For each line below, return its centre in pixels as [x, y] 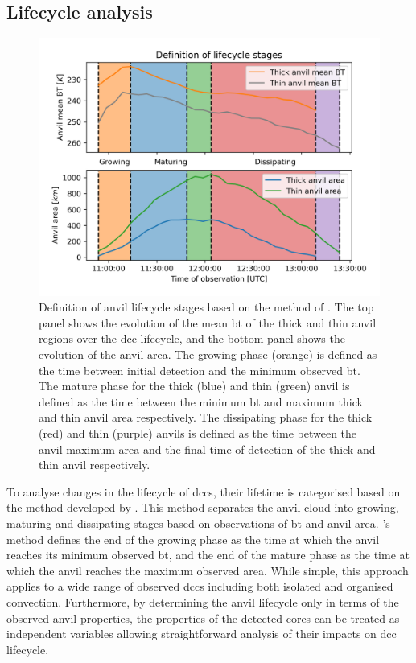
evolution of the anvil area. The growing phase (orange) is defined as [208, 354]
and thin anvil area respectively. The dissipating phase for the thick [206, 417]
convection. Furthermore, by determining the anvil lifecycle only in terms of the [203, 601]
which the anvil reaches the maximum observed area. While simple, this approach [208, 570]
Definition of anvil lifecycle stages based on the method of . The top [206, 307]
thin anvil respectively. [95, 465]
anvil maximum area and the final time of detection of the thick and [207, 449]
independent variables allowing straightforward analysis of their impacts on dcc [202, 634]
